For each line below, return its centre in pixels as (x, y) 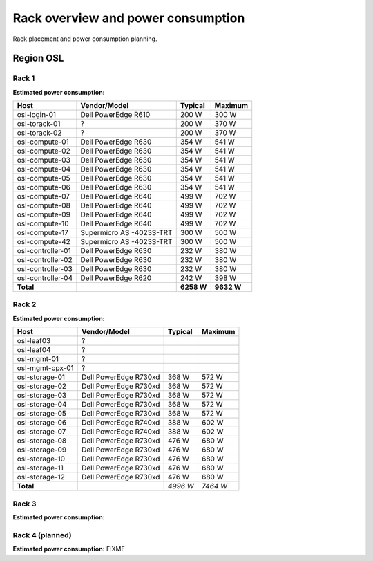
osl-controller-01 (44, 251)
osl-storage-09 (42, 450)
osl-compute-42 (44, 242)
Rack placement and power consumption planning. (85, 39)
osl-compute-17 (43, 233)
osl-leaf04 (34, 350)
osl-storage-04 (42, 405)
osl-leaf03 (34, 341)
